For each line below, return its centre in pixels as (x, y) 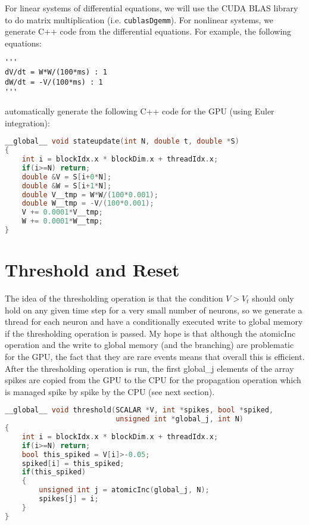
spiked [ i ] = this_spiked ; (73, 463)
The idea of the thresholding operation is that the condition (114, 298)
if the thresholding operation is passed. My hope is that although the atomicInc (150, 333)
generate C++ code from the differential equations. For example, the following (148, 31)
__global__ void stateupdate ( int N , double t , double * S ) (122, 142)
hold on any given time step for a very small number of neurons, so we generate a (154, 310)
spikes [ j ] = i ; (69, 499)
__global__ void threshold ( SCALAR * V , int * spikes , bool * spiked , (139, 410)
